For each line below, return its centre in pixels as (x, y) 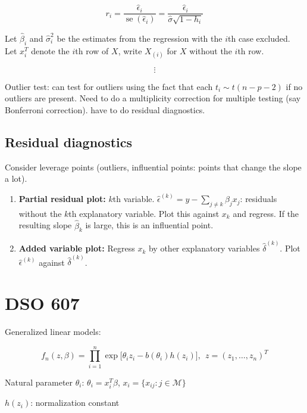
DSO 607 (42, 303)
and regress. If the (266, 213)
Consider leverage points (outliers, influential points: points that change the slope (153, 167)
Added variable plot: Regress (77, 248)
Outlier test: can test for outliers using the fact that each (109, 86)
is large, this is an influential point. (149, 225)
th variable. (134, 199)
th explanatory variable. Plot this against (144, 213)
